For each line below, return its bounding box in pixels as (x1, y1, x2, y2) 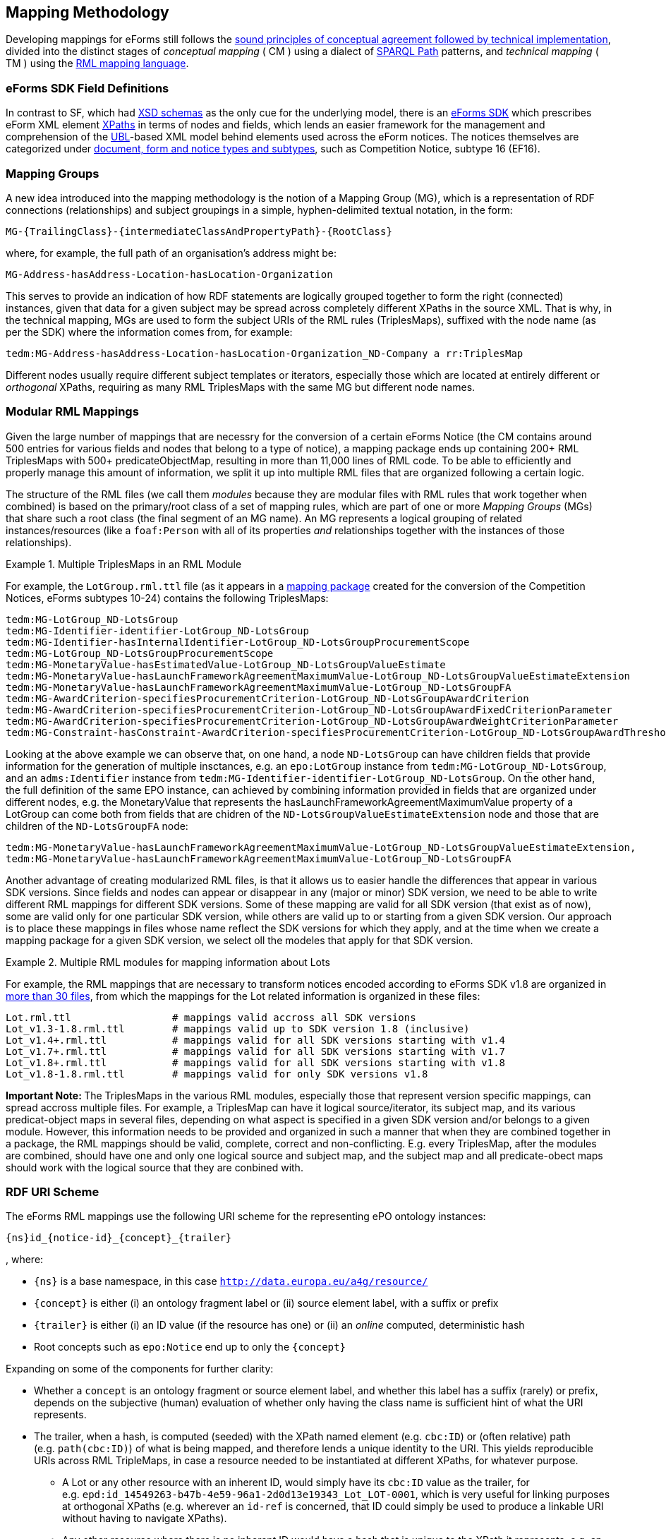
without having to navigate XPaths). (62, 1512, 227, 1525)
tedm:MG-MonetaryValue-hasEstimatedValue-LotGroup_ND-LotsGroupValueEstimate (6, 658, 446, 670)
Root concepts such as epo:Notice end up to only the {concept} (34, 1341, 346, 1353)
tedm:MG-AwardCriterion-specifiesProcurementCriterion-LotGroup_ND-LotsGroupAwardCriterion (6, 692, 529, 704)
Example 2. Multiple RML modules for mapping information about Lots (6, 955, 330, 968)
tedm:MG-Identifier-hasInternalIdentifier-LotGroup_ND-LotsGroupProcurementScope (6, 636, 470, 648)
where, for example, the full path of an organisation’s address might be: (6, 246, 337, 259)
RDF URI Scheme (6, 1185, 99, 1200)
